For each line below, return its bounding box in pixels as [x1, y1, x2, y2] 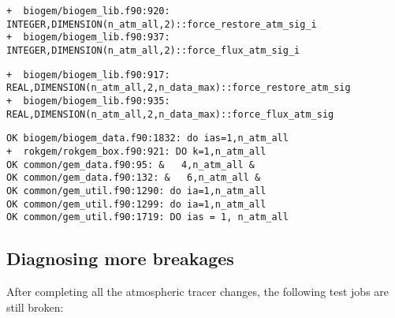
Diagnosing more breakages [6, 246, 234, 271]
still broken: [6, 298, 64, 315]
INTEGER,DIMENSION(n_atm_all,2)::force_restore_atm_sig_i [6, 18, 317, 30]
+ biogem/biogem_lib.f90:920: [6, 6, 170, 17]
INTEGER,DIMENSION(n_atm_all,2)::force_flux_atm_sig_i [6, 44, 300, 56]
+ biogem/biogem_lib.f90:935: [6, 95, 170, 107]
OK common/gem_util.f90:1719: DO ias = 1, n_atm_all [6, 211, 289, 223]
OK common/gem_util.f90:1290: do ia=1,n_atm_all [6, 185, 266, 196]
